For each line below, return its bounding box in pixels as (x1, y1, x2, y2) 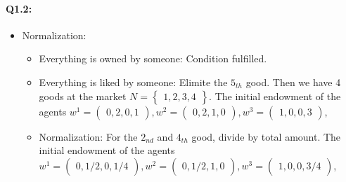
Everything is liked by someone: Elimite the (39, 74, 228, 89)
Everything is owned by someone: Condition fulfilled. (39, 51, 267, 66)
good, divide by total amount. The (191, 129, 341, 143)
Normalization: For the (39, 129, 138, 143)
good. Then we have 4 (245, 74, 341, 89)
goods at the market (39, 88, 127, 103)
